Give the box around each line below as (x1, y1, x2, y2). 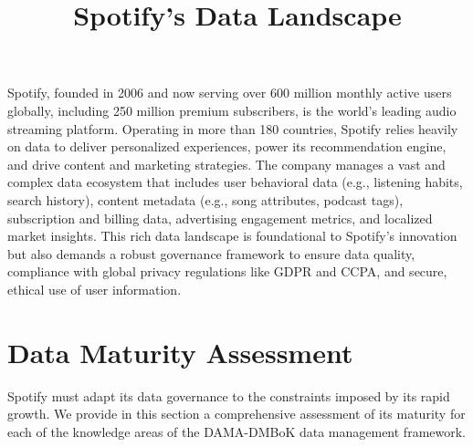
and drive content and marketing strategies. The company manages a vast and (7, 154, 446, 173)
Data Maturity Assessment (7, 333, 353, 370)
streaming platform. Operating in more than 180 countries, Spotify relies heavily (7, 119, 458, 138)
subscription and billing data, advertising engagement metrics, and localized (7, 208, 433, 227)
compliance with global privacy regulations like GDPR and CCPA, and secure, (7, 262, 447, 281)
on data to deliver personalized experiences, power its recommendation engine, (7, 137, 447, 156)
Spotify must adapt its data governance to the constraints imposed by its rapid (7, 386, 450, 405)
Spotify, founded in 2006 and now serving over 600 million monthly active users (7, 83, 452, 102)
